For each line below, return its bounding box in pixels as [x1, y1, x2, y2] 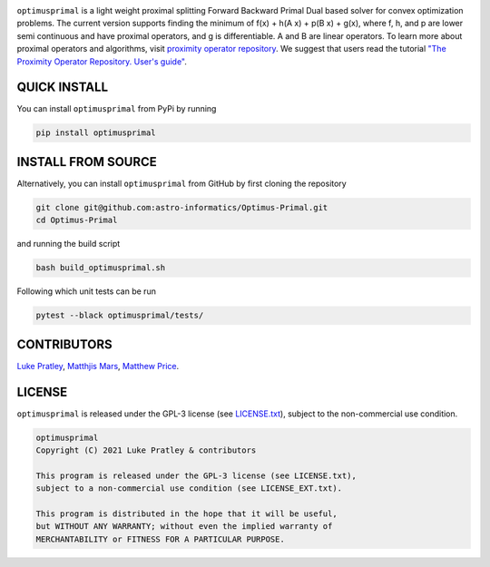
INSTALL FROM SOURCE [16, 154, 158, 170]
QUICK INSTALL [16, 80, 109, 95]
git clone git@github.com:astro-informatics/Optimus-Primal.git [35, 202, 328, 212]
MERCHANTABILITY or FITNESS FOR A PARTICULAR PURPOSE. [35, 533, 285, 544]
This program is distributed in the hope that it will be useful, [35, 509, 338, 519]
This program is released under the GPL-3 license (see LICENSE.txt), [35, 470, 358, 481]
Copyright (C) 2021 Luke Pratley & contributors [35, 445, 257, 455]
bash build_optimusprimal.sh [35, 263, 166, 273]
